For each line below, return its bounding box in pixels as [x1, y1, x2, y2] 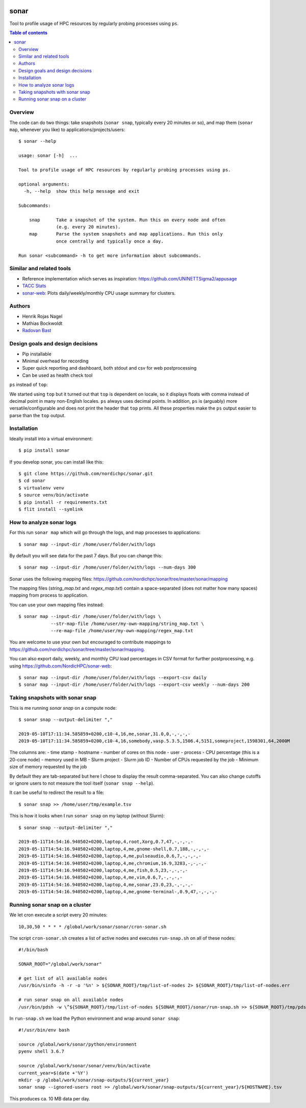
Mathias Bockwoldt [22, 320, 63, 326]
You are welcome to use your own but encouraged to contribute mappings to [9, 639, 171, 645]
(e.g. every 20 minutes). [56, 224, 121, 230]
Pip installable [22, 351, 52, 357]
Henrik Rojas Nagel [22, 313, 63, 319]
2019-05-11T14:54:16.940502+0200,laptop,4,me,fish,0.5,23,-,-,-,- [18, 867, 188, 873]
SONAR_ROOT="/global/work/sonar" [18, 961, 102, 967]
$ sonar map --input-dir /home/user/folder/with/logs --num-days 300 [18, 564, 196, 571]
